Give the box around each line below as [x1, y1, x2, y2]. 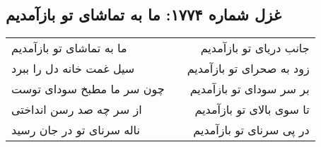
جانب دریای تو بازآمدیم [200, 40, 310, 57]
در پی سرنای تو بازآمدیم [193, 122, 310, 139]
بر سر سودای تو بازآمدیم [189, 81, 310, 98]
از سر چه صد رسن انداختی [11, 101, 142, 118]
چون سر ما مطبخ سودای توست [11, 81, 165, 98]
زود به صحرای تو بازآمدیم [187, 60, 310, 77]
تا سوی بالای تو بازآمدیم [194, 101, 310, 118]
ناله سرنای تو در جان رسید [11, 122, 140, 139]
